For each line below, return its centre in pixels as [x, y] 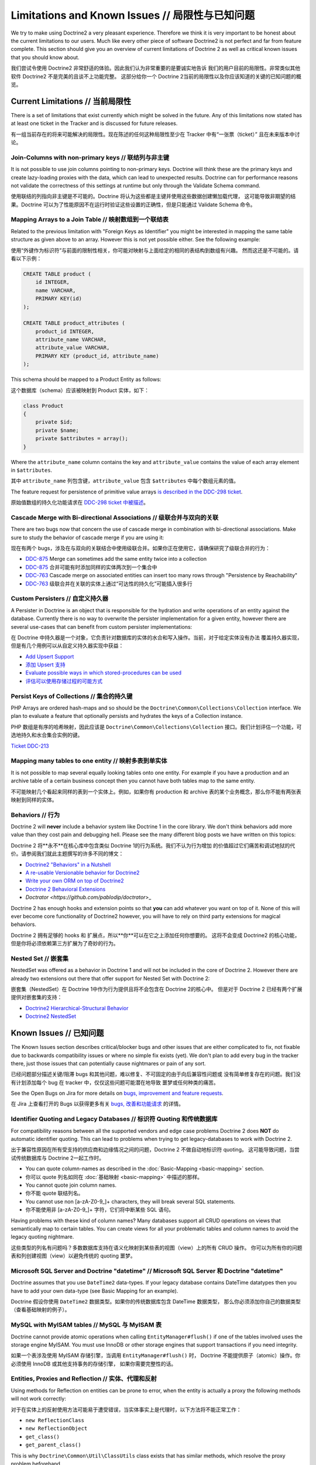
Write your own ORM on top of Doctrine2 [75, 881]
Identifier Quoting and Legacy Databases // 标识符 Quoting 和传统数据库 [114, 1119]
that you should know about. [45, 57]
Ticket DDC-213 [30, 746]
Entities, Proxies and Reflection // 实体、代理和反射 [84, 1379]
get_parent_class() [53, 1445]
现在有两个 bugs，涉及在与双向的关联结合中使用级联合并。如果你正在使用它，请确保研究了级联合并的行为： [140, 548]
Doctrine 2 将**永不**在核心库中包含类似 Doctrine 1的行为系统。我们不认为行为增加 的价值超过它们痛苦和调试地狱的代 [153, 845]
